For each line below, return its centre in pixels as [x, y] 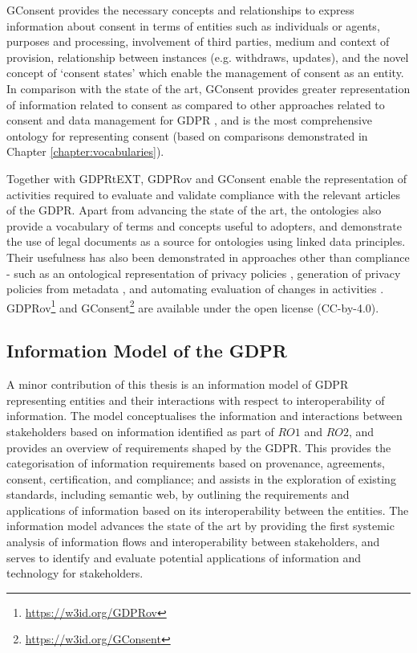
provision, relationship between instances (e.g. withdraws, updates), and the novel [208, 57]
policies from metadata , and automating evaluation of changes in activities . [195, 289]
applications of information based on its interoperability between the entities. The [208, 510]
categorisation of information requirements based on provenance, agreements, [196, 463]
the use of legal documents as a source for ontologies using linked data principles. [206, 241]
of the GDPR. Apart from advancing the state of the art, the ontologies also [194, 210]
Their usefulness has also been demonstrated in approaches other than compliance [208, 257]
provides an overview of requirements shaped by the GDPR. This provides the [199, 447]
